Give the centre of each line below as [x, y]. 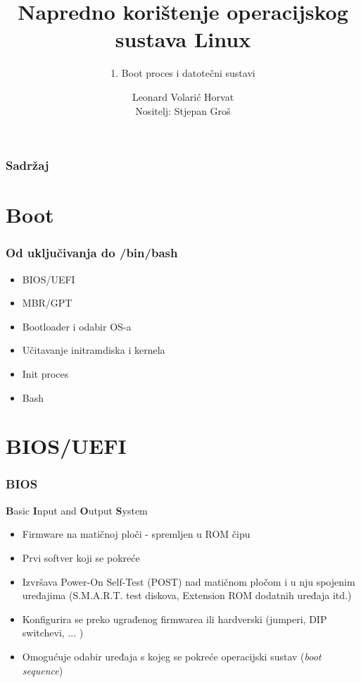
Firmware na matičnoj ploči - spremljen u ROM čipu [136, 534]
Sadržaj [27, 165]
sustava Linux [183, 39]
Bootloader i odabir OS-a [77, 326]
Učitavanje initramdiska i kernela [94, 350]
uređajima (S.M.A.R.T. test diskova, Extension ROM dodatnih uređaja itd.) [187, 595]
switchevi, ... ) [53, 633]
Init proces [45, 373]
